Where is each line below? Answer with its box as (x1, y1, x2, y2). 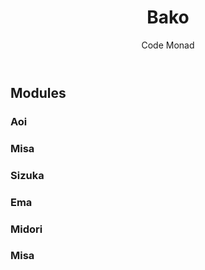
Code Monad (141, 39, 195, 51)
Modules (10, 84, 67, 101)
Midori (10, 222, 43, 236)
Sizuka (10, 168, 45, 182)
